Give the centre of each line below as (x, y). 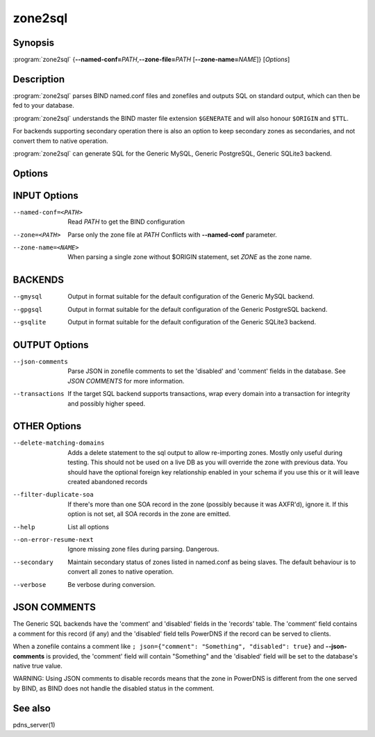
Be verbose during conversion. (112, 584)
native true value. (37, 666)
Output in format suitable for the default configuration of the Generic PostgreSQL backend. (198, 309)
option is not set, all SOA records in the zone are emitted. (149, 514)
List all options (88, 527)
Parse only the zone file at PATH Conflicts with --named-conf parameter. (172, 234)
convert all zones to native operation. (120, 572)
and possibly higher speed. (107, 404)
